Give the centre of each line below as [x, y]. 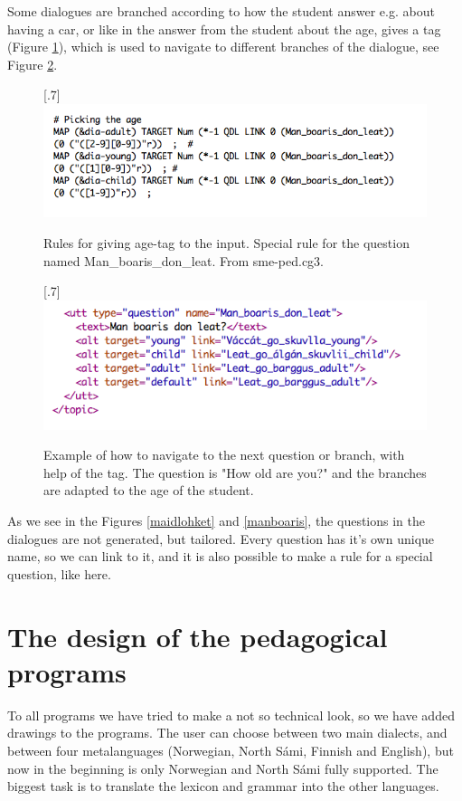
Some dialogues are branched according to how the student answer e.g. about [221, 11]
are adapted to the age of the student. [149, 490]
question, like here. [59, 573]
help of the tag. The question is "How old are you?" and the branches [235, 472]
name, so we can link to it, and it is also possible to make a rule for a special [220, 556]
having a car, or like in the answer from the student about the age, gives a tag [224, 29]
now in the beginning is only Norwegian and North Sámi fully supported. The [223, 768]
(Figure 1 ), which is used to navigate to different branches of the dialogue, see [223, 47]
